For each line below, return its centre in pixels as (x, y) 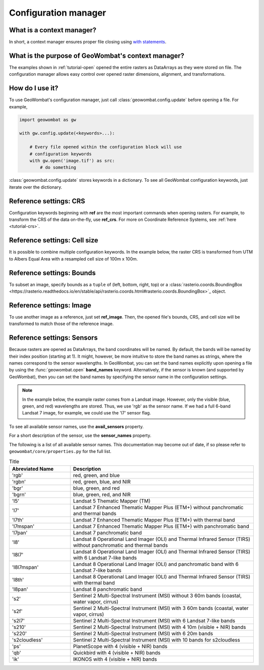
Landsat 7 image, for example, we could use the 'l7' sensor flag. (87, 413)
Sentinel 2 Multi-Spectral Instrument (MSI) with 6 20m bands (143, 633)
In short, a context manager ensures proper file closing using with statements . (88, 42)
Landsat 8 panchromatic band (108, 589)
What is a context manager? (53, 30)
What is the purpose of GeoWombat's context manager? (97, 55)
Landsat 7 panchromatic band (107, 533)
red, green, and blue (96, 475)
